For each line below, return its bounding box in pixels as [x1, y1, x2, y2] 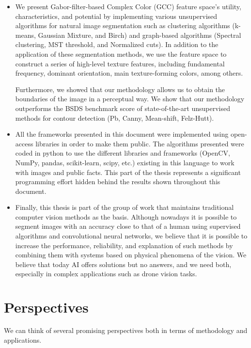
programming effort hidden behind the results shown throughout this [15, 176, 220, 187]
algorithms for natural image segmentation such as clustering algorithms [15, 20, 230, 31]
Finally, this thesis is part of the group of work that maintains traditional [15, 202, 234, 212]
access [15, 138, 33, 148]
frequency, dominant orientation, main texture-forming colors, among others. [15, 68, 243, 78]
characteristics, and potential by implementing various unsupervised [15, 11, 218, 21]
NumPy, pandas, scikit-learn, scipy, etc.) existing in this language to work [15, 157, 235, 167]
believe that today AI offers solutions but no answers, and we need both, [15, 259, 232, 269]
